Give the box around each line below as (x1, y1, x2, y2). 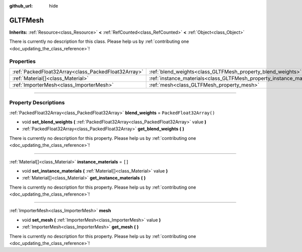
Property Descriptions (9, 99, 65, 106)
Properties (9, 58, 36, 65)
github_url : (9, 3, 33, 9)
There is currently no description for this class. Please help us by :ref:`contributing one (9, 38, 189, 45)
